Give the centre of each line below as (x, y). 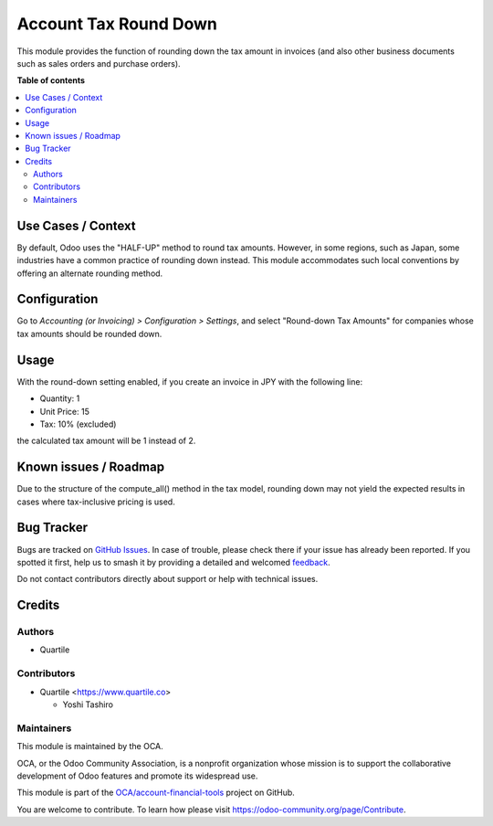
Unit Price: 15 (65, 411)
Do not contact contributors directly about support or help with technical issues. (168, 579)
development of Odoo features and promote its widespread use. (137, 776)
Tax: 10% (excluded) (78, 424)
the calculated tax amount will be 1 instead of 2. (106, 441)
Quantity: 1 (60, 398)
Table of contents (51, 80)
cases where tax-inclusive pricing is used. (96, 502)
